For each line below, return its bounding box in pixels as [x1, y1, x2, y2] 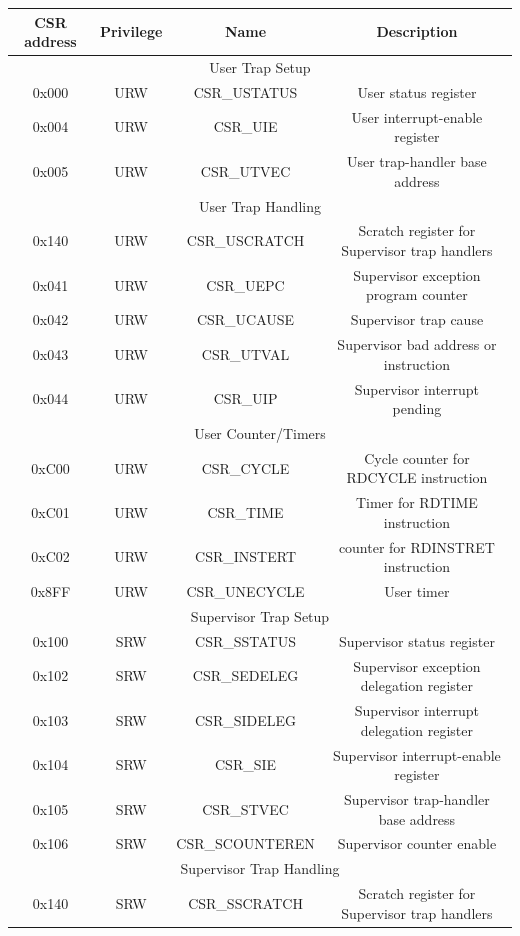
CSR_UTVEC [200, 160, 291, 181]
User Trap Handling [199, 195, 321, 216]
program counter [366, 284, 468, 305]
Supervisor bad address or [337, 334, 497, 355]
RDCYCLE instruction [346, 467, 488, 488]
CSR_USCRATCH [186, 230, 305, 251]
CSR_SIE [215, 754, 277, 775]
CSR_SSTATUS [195, 630, 297, 651]
